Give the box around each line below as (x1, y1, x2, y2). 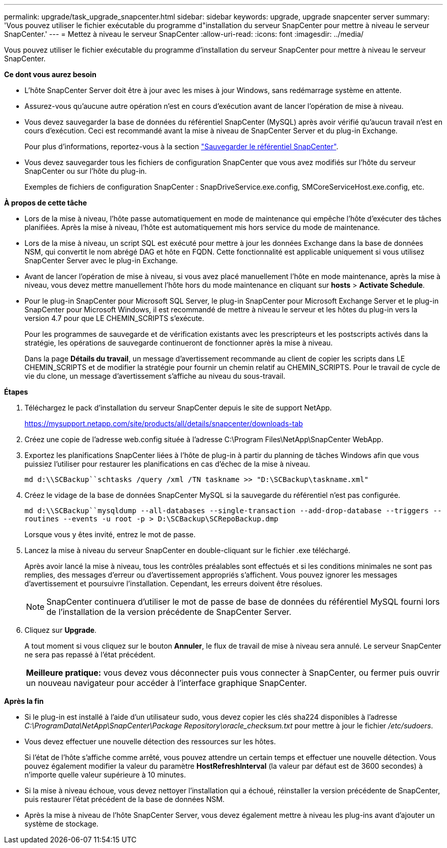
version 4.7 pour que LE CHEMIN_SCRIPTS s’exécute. (24, 314, 205, 323)
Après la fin (4, 697, 44, 705)
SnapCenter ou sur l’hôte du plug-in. (24, 167, 147, 175)
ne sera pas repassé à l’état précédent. (24, 650, 156, 659)
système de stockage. (24, 819, 98, 828)
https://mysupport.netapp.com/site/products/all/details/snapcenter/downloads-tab (24, 419, 303, 428)
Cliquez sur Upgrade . (24, 626, 97, 634)
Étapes (4, 387, 28, 396)
